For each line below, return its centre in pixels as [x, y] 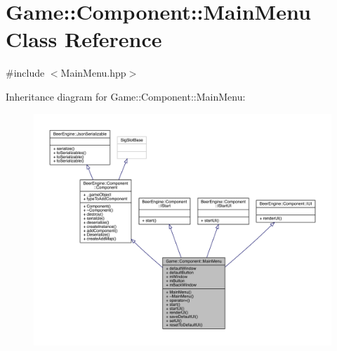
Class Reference [84, 39]
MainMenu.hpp [93, 73]
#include [25, 73]
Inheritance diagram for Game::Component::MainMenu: [126, 96]
